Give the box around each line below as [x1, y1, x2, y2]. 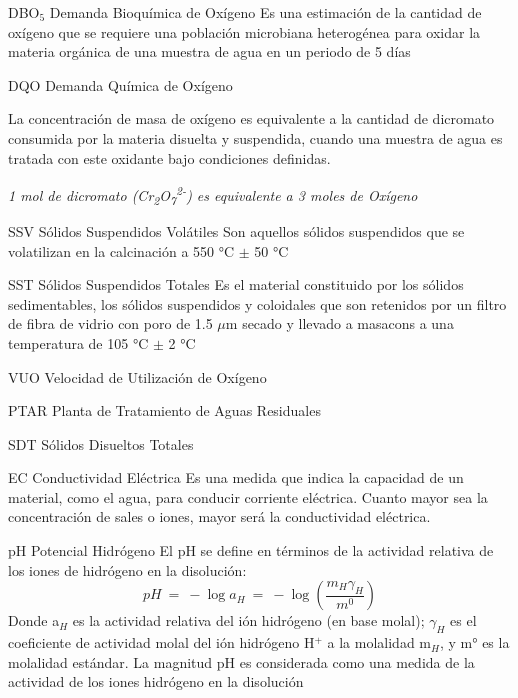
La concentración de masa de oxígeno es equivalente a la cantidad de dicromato [8, 108, 495, 129]
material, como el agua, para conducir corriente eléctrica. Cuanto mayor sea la [8, 486, 488, 507]
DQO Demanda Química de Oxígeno [8, 74, 233, 95]
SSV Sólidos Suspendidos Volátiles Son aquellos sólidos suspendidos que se [8, 220, 465, 241]
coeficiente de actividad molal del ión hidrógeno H [8, 632, 315, 653]
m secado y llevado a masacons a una [225, 313, 454, 334]
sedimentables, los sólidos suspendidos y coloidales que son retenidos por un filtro [8, 293, 507, 314]
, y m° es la [439, 632, 510, 653]
